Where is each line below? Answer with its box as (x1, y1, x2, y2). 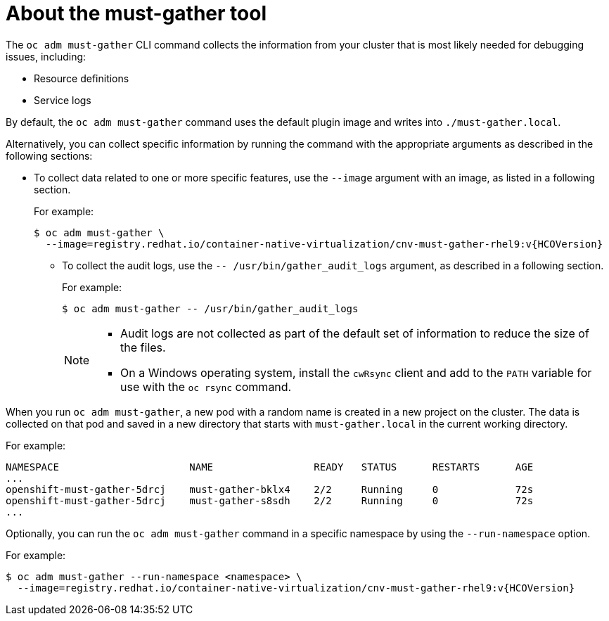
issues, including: (6, 50, 86, 63)
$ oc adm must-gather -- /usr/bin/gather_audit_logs (62, 302, 359, 314)
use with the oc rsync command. (120, 379, 292, 394)
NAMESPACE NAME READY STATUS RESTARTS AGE (6, 461, 534, 473)
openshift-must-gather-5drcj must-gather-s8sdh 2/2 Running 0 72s (6, 494, 534, 506)
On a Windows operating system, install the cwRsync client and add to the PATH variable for (120, 365, 592, 380)
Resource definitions (34, 72, 129, 84)
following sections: (6, 149, 93, 162)
